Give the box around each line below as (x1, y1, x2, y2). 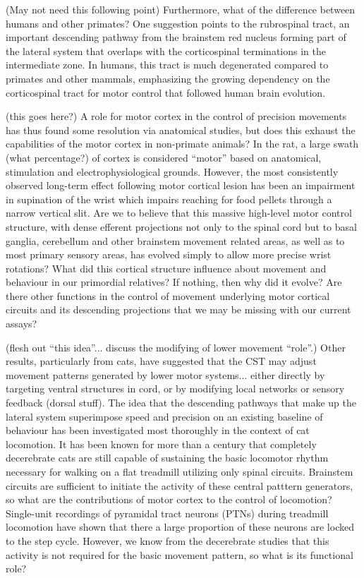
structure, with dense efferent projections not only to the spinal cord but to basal (6, 219, 357, 234)
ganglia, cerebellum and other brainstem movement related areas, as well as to (6, 233, 345, 248)
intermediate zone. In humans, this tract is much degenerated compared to (6, 57, 329, 72)
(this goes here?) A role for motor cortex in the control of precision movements (6, 109, 347, 124)
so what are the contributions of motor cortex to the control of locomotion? (6, 492, 332, 507)
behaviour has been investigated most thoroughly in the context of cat (6, 423, 310, 438)
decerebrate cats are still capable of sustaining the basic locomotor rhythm (6, 450, 329, 465)
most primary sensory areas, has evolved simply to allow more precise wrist (6, 247, 332, 262)
